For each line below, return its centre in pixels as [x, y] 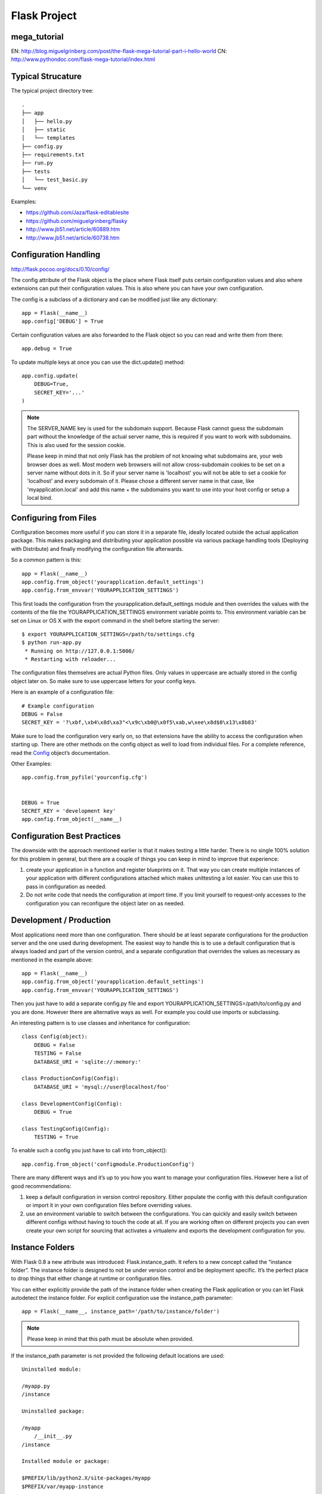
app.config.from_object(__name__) [72, 819]
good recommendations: [41, 1186]
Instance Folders [43, 1247]
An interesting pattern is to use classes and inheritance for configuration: [101, 1023]
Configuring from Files [54, 518]
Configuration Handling [56, 255]
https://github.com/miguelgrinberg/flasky [77, 221]
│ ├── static [44, 129]
